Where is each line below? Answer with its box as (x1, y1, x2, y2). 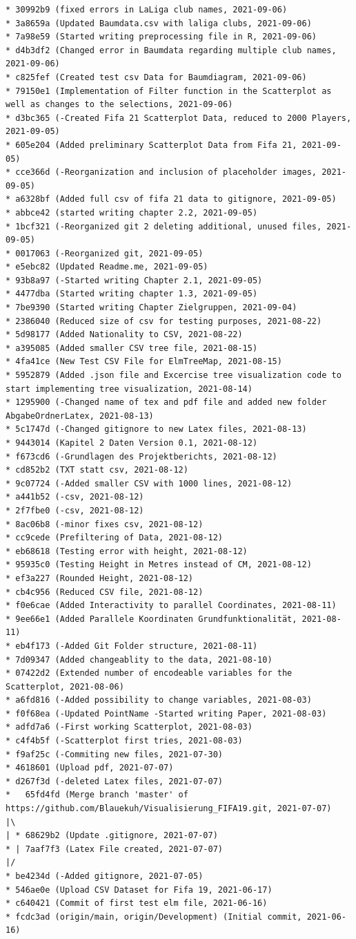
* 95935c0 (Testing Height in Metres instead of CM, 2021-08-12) (6, 560, 312, 570)
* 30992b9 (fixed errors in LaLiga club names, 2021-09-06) (6, 5, 288, 15)
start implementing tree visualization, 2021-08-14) (6, 383, 253, 394)
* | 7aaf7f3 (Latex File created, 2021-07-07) (6, 844, 223, 854)
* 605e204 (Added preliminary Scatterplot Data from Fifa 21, (6, 140, 297, 150)
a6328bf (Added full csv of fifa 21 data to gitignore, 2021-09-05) (15, 194, 337, 205)
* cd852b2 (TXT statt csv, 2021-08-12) (6, 465, 188, 475)
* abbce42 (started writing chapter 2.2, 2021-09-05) (6, 207, 258, 218)
